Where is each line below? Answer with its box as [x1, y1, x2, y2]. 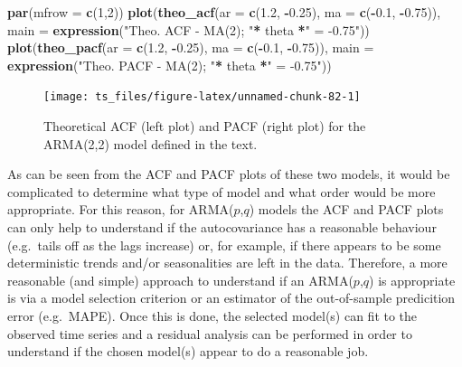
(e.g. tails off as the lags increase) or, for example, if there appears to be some [7, 235, 441, 254]
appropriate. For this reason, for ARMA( [7, 200, 234, 219]
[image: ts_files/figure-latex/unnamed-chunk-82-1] [43, 90, 361, 104]
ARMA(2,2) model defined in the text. [43, 134, 258, 153]
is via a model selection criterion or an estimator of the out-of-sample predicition [7, 288, 456, 307]
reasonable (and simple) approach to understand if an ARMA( [7, 270, 354, 289]
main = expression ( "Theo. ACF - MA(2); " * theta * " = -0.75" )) [7, 20, 370, 39]
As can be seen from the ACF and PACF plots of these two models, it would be [7, 165, 450, 183]
